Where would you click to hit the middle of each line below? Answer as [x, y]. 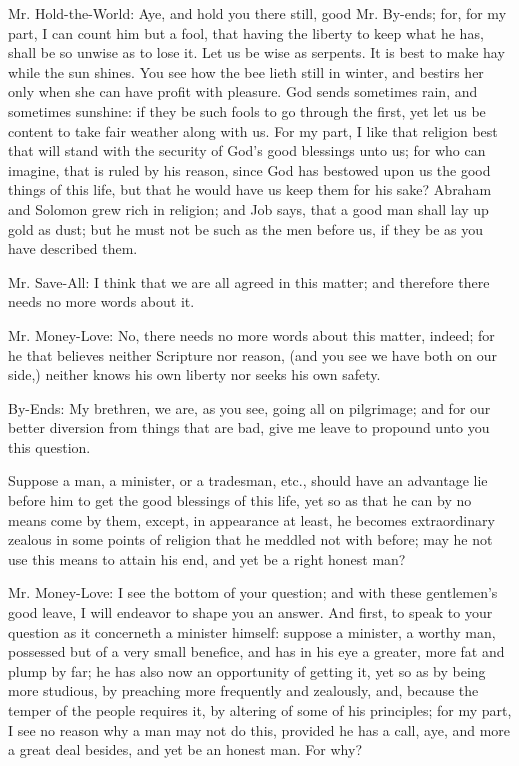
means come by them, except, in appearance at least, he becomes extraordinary [251, 519]
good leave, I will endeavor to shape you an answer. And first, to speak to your [250, 612]
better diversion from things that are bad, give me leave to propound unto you [249, 427]
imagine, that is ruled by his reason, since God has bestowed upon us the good [249, 169]
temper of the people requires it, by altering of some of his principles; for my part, [260, 710]
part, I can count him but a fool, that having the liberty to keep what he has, [246, 32]
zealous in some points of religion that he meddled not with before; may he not [250, 539]
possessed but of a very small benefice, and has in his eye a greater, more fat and [256, 651]
